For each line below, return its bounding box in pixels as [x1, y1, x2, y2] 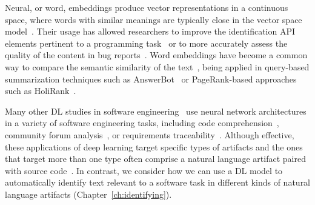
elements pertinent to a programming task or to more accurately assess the [5, 36, 288, 49]
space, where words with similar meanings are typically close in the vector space [5, 13, 302, 25]
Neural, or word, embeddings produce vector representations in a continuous [5, 1, 288, 13]
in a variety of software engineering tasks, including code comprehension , [5, 116, 279, 129]
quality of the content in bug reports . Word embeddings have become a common [5, 49, 308, 61]
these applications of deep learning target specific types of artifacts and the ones [5, 140, 303, 153]
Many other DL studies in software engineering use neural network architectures [5, 104, 307, 117]
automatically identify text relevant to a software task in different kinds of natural [5, 176, 311, 189]
